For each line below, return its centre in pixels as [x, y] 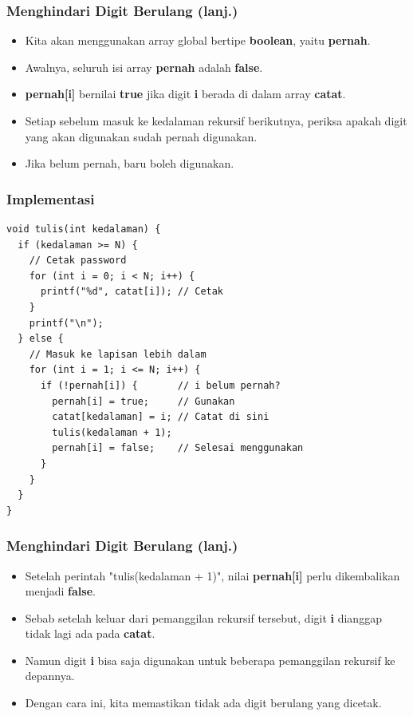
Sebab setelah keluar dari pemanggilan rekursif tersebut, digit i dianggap [203, 617]
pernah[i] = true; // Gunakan [144, 401]
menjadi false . [60, 591]
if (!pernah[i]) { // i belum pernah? [160, 385]
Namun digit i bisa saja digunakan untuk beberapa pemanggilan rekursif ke [210, 660]
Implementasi [51, 198]
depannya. [50, 676]
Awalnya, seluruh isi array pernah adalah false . [144, 67]
